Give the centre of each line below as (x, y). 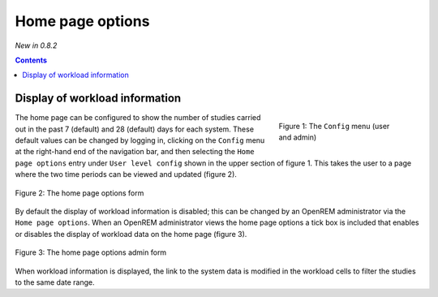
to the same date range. (55, 282)
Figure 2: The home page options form (79, 193)
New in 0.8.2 (36, 45)
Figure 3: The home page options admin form (91, 252)
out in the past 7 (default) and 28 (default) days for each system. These (135, 129)
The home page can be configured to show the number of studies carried (138, 118)
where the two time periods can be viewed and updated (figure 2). (126, 174)
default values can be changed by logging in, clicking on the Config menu (140, 140)
